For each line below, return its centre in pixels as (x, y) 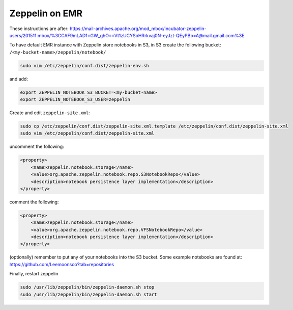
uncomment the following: (37, 147)
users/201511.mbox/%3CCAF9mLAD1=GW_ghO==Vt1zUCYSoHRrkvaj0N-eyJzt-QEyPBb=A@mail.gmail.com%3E (127, 35)
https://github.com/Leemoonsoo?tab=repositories (62, 264)
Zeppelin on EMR (46, 13)
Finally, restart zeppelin (34, 274)
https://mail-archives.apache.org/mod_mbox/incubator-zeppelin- (138, 29)
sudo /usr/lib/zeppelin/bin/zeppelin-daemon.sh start (89, 294)
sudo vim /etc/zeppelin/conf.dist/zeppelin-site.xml (87, 133)
